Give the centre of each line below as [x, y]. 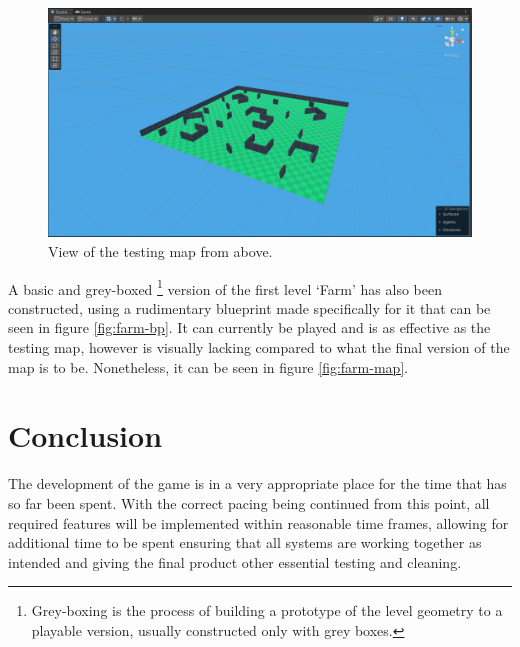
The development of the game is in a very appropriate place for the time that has [257, 483]
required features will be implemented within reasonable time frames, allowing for [258, 522]
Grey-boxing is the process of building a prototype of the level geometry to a [267, 610]
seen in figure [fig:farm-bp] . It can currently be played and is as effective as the [249, 327]
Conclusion [85, 435]
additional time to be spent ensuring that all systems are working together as [245, 542]
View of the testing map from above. [160, 250]
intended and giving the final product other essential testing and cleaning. [235, 561]
